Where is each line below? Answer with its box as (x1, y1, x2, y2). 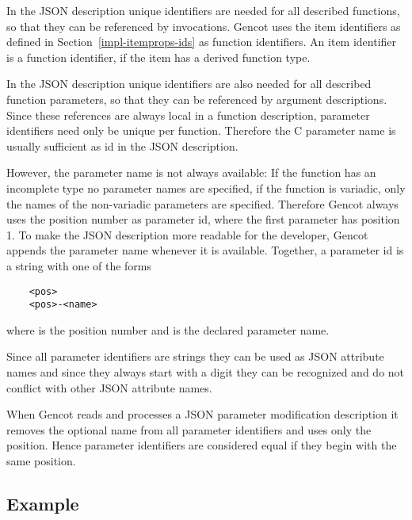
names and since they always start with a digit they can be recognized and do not (6, 364, 405, 380)
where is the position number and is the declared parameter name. (6, 321, 330, 338)
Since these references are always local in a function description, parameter (6, 106, 370, 123)
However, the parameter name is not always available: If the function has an (6, 164, 376, 181)
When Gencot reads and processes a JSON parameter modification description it (6, 406, 399, 422)
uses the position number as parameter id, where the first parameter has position (6, 211, 400, 227)
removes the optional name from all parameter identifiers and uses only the (6, 421, 372, 438)
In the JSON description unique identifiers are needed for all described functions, (6, 2, 400, 18)
